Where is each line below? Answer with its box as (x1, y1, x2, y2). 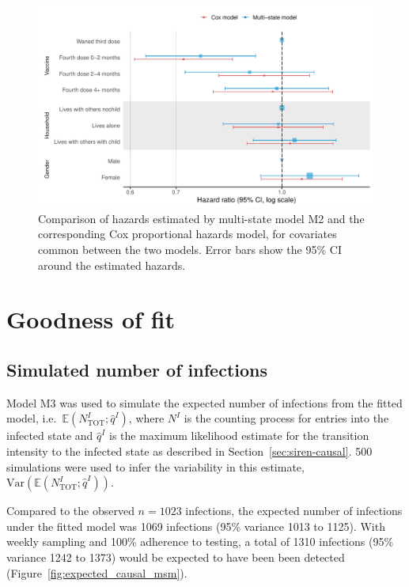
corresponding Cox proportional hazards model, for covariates (38, 225, 337, 242)
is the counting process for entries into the (184, 410, 389, 426)
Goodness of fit (6, 303, 176, 335)
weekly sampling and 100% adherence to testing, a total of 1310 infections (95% (6, 533, 394, 550)
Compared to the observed (6, 502, 134, 519)
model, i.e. (6, 410, 57, 426)
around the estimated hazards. (38, 256, 186, 273)
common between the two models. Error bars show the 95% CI (38, 241, 342, 258)
